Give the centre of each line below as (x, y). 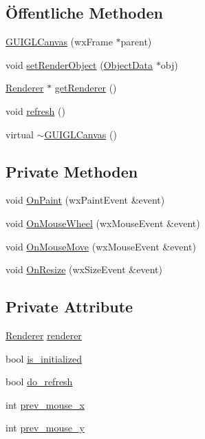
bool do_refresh (39, 382)
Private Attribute (69, 307)
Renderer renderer (44, 335)
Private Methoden (72, 171)
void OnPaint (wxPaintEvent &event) (85, 200)
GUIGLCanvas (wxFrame (59, 42)
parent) (136, 42)
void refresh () (35, 110)
